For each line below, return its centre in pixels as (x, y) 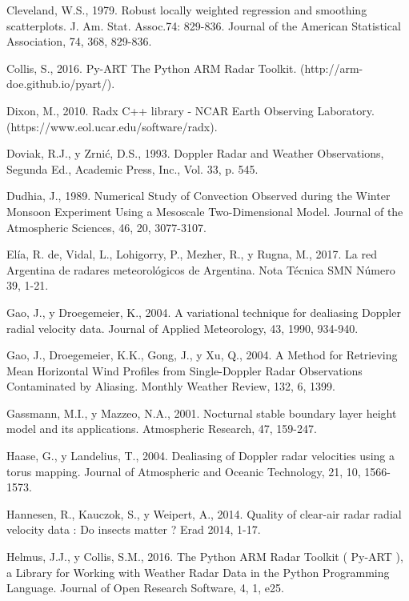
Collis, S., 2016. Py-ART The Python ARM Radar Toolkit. (152, 68)
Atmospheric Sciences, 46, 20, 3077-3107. (106, 227)
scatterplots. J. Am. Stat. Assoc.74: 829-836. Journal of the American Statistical (204, 25)
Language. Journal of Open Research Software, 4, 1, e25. (145, 588)
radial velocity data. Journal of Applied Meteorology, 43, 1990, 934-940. (182, 328)
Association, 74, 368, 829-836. (79, 41)
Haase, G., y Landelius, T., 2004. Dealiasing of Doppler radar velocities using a (200, 456)
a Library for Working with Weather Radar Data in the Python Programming (198, 572)
